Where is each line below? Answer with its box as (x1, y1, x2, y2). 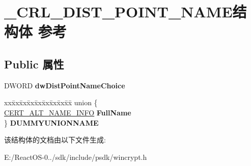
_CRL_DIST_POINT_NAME (4, 1, 233, 22)
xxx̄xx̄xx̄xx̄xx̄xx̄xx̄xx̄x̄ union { (4, 97, 98, 108)
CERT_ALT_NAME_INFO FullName (4, 107, 131, 117)
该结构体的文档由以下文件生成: (4, 134, 106, 145)
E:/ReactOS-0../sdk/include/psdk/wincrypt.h (4, 151, 147, 162)
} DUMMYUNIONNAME (4, 117, 99, 128)
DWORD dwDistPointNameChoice (4, 80, 125, 90)
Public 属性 (4, 56, 64, 72)
